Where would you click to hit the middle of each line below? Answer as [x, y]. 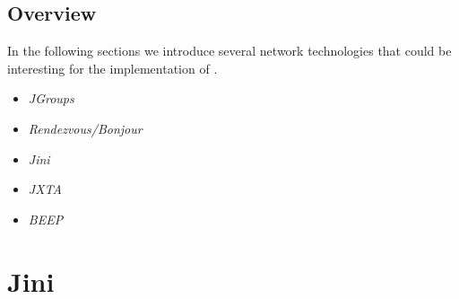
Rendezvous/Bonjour [85, 128]
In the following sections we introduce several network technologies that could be [229, 51]
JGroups [51, 98]
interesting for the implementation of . [113, 68]
